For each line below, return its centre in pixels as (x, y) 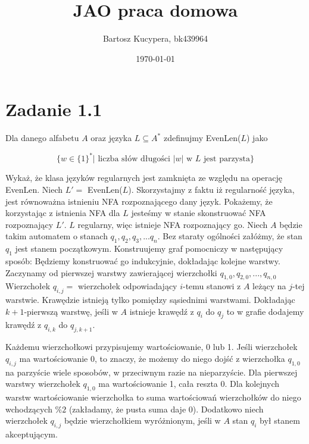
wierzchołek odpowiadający (127, 286)
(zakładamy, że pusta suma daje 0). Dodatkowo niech (166, 409)
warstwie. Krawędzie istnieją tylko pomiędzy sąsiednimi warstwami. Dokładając (150, 300)
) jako (257, 138)
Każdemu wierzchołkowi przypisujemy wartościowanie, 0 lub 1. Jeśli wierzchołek (152, 347)
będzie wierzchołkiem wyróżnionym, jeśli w (143, 420)
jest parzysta (227, 159)
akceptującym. (32, 434)
